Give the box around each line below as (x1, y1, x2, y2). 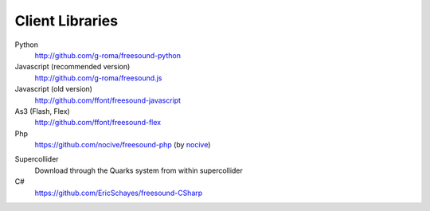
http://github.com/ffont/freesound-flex (34, 118, 162, 127)
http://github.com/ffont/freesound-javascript (34, 96, 182, 105)
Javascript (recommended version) (14, 62, 131, 72)
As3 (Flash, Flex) (14, 106, 71, 115)
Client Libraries (14, 12, 119, 29)
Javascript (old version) (14, 84, 93, 94)
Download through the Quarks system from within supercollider (34, 166, 243, 175)
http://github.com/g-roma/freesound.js (34, 72, 162, 83)
